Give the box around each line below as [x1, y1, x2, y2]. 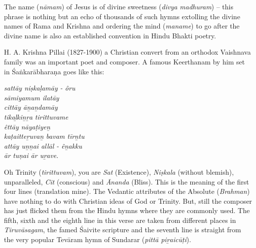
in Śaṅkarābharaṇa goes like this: [4, 66, 105, 76]
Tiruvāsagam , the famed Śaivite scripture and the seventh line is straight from [4, 224, 241, 235]
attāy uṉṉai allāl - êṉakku [4, 140, 82, 151]
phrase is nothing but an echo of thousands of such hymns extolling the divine [4, 11, 240, 21]
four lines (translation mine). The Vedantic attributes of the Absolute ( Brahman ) [4, 186, 250, 196]
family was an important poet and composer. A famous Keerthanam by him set [4, 56, 245, 66]
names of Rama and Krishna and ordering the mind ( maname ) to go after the [4, 21, 240, 31]
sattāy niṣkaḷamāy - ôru [4, 83, 75, 93]
